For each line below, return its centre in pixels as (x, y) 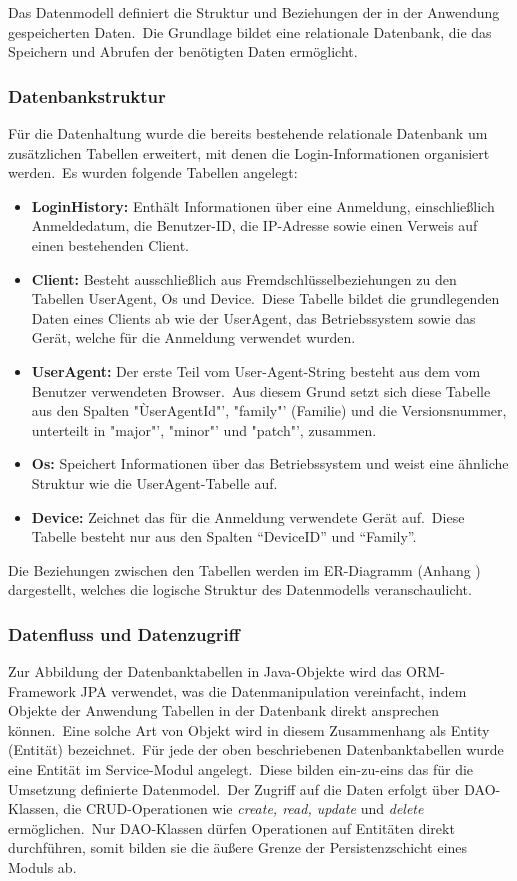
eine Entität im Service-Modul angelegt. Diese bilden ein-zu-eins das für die (241, 769)
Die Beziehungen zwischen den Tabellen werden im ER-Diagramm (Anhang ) (244, 569)
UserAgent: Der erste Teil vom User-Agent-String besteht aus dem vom (256, 370)
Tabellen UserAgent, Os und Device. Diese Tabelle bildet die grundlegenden (265, 298)
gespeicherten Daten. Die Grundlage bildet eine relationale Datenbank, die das (250, 31)
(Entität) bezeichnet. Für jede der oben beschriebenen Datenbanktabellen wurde (256, 749)
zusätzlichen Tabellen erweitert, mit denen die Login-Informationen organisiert (249, 152)
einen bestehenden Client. (110, 244)
